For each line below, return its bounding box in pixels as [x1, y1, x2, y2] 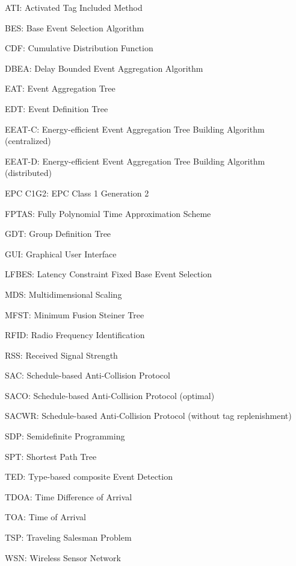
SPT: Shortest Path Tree [5, 450, 97, 462]
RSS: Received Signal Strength [5, 348, 118, 361]
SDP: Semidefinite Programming [5, 430, 125, 442]
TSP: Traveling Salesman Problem [5, 531, 132, 544]
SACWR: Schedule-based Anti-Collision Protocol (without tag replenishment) [5, 409, 292, 422]
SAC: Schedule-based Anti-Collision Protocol [5, 369, 170, 382]
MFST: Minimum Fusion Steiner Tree [5, 308, 144, 321]
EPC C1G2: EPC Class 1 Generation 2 [5, 186, 149, 199]
